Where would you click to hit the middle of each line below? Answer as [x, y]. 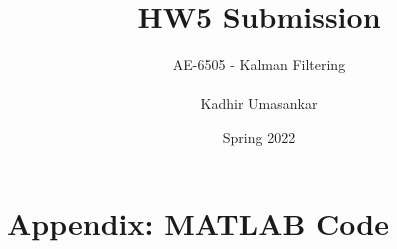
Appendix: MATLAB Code [198, 222]
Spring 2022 [259, 136]
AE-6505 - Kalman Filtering [259, 64]
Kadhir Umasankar [259, 103]
